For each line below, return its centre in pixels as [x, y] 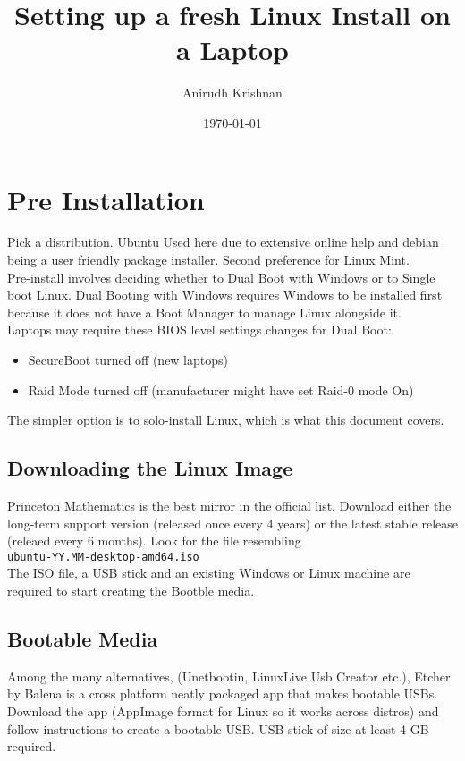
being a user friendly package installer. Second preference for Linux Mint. [208, 260]
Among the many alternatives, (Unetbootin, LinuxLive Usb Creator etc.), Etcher [229, 676]
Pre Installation [106, 199]
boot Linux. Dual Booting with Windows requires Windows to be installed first [225, 295]
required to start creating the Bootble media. [131, 591]
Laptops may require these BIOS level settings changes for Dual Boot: [199, 330]
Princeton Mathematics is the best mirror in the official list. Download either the [229, 505]
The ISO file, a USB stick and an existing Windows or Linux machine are [209, 573]
